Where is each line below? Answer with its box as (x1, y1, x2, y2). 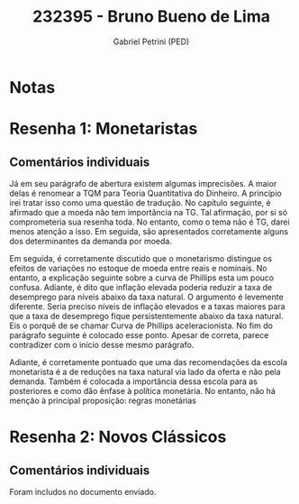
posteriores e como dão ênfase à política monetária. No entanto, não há (9, 385, 276, 396)
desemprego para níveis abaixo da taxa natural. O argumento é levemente (9, 291, 284, 302)
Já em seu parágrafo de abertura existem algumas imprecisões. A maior (9, 178, 277, 188)
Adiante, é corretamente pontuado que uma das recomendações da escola (9, 356, 288, 367)
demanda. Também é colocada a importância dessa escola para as (9, 376, 258, 387)
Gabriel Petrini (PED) (113, 36, 190, 47)
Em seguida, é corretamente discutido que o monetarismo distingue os (9, 252, 273, 263)
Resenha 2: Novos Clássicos (9, 426, 227, 447)
